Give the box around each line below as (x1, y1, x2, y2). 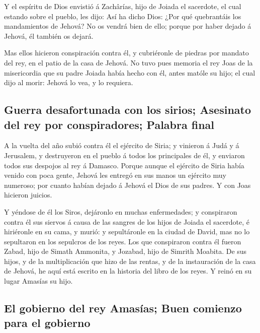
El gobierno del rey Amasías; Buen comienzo (4, 300, 242, 316)
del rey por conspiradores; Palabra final (4, 116, 215, 132)
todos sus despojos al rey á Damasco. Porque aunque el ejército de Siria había (4, 160, 244, 170)
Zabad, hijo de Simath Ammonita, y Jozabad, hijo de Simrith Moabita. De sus (4, 246, 247, 256)
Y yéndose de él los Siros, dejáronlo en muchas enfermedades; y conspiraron (4, 206, 237, 217)
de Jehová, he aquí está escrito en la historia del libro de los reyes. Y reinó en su (4, 265, 252, 276)
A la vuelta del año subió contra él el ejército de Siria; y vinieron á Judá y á (4, 140, 239, 151)
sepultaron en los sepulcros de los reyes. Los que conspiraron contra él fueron (4, 236, 241, 246)
